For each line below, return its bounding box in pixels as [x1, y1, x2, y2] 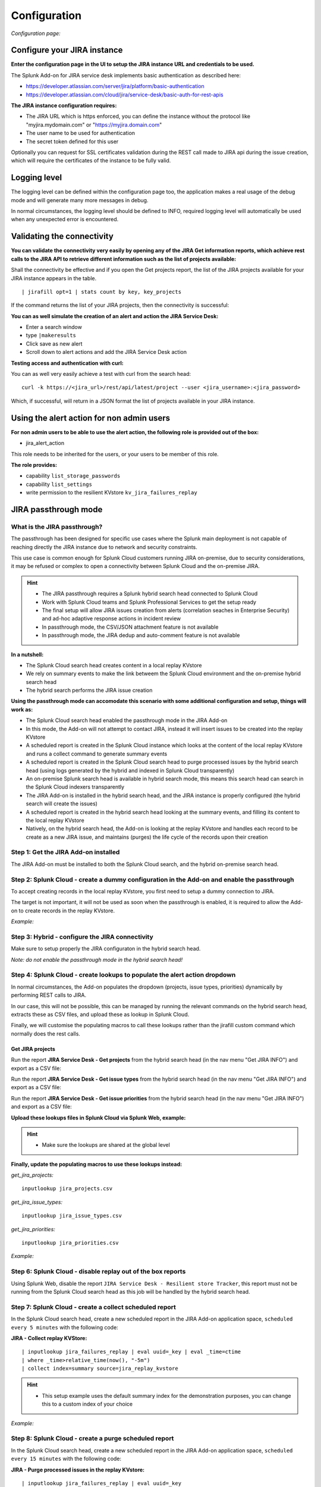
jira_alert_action [26, 440, 65, 447]
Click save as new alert [26, 340, 83, 347]
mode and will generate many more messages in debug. [11, 196, 149, 203]
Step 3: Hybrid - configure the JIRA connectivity [11, 933, 154, 941]
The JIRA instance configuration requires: [11, 102, 117, 109]
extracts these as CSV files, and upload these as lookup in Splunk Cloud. [11, 1011, 190, 1018]
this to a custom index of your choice [42, 1401, 133, 1408]
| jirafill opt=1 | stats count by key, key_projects [21, 288, 181, 295]
